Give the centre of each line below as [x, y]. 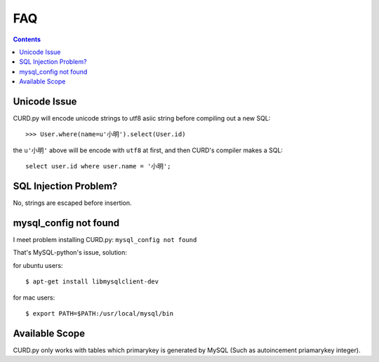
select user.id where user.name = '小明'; [98, 166]
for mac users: [34, 297]
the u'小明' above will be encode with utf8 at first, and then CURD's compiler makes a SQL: [148, 150]
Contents [27, 39]
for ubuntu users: [38, 265]
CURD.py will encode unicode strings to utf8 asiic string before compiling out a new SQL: [142, 119]
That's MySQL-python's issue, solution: [70, 253]
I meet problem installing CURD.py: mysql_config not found [105, 240]
